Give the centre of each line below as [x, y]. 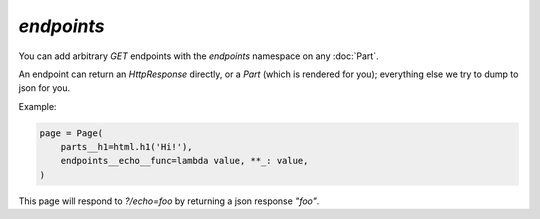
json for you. [44, 88]
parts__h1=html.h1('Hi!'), [127, 147]
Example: [37, 106]
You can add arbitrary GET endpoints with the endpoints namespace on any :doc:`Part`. [198, 56]
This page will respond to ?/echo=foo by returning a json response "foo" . [169, 201]
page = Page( [71, 133]
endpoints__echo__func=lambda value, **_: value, [184, 161]
